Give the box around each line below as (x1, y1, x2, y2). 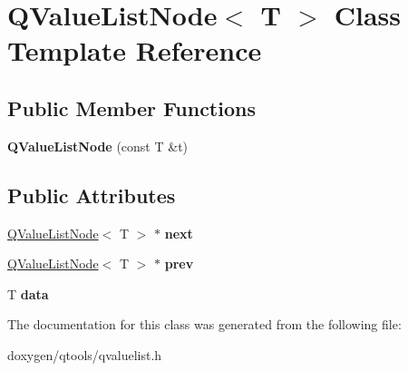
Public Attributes (7, 181, 176, 209)
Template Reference (7, 32, 262, 69)
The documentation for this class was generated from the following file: (7, 315, 402, 334)
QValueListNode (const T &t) (7, 136, 189, 155)
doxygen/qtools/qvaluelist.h (7, 345, 162, 364)
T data (7, 284, 49, 303)
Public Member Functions (7, 93, 256, 122)
